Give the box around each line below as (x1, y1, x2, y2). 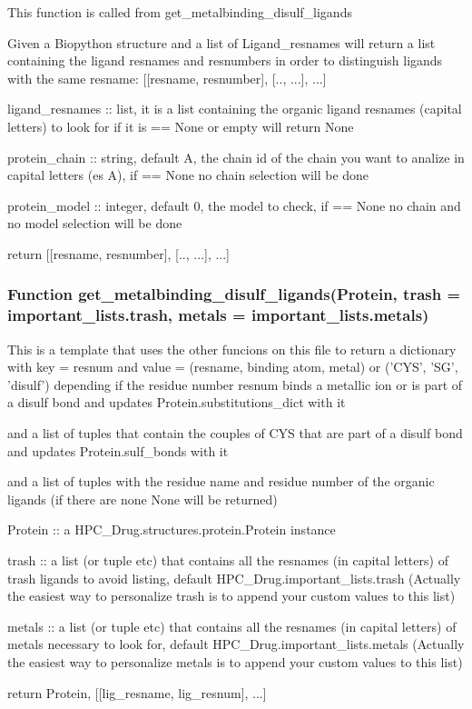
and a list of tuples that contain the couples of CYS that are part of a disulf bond (7, 424, 463, 443)
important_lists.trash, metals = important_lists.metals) (7, 304, 429, 326)
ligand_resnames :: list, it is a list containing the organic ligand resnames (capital (7, 99, 462, 118)
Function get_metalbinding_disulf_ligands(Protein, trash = (7, 283, 461, 305)
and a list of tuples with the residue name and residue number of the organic (7, 472, 435, 491)
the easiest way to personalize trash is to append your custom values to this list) (7, 586, 456, 605)
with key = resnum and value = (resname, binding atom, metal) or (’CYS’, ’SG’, (7, 357, 458, 376)
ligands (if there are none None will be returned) (7, 489, 278, 508)
